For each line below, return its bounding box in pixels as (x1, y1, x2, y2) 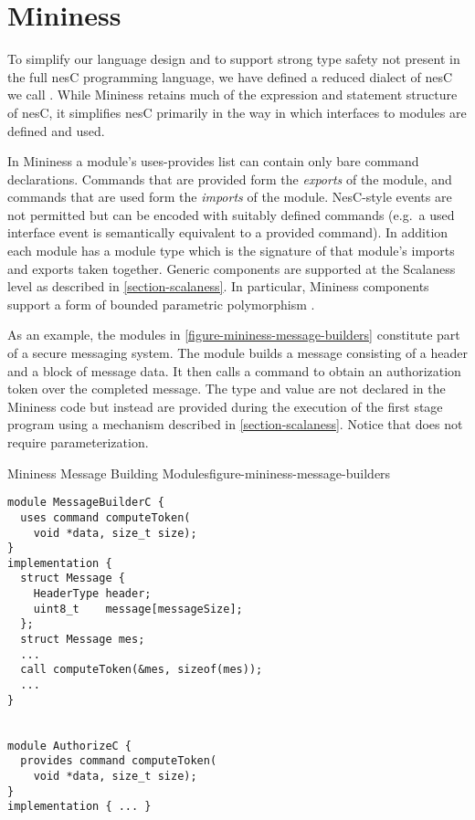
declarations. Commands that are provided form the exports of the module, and (7, 169, 452, 188)
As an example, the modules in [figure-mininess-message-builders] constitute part (7, 325, 460, 344)
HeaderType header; (33, 587, 152, 601)
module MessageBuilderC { (7, 496, 164, 510)
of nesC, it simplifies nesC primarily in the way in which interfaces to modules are (7, 102, 467, 121)
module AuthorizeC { (7, 739, 132, 752)
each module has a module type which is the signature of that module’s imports (7, 241, 455, 260)
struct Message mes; (20, 633, 145, 647)
